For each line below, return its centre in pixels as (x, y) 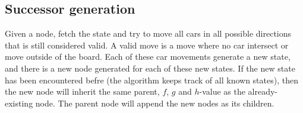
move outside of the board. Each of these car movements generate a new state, (148, 56)
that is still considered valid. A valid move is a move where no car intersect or (147, 45)
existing (19, 103)
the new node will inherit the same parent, (82, 91)
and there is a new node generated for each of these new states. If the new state (150, 68)
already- (263, 91)
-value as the (222, 91)
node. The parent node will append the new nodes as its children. (155, 103)
